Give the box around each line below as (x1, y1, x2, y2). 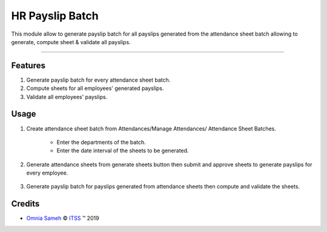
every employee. (26, 169, 68, 176)
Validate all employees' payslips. (26, 93, 108, 100)
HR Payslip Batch (11, 9, 99, 22)
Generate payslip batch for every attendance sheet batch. (26, 76, 171, 83)
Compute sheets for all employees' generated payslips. (26, 85, 164, 92)
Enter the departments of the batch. (56, 138, 147, 146)
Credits (11, 199, 40, 209)
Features (11, 60, 45, 71)
